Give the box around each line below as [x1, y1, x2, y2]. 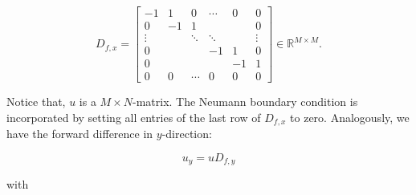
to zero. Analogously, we [290, 108, 410, 125]
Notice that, [6, 93, 66, 110]
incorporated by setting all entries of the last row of [6, 108, 261, 125]
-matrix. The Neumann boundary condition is [133, 93, 358, 110]
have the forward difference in [6, 125, 153, 142]
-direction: [161, 125, 212, 142]
